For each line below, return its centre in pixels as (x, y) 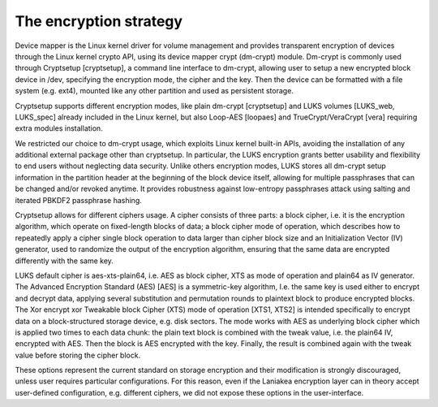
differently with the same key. (64, 261)
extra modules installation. (59, 128)
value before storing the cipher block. (78, 355)
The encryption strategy (99, 21)
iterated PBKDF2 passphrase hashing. (78, 200)
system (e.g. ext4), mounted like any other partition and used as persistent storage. (154, 91)
